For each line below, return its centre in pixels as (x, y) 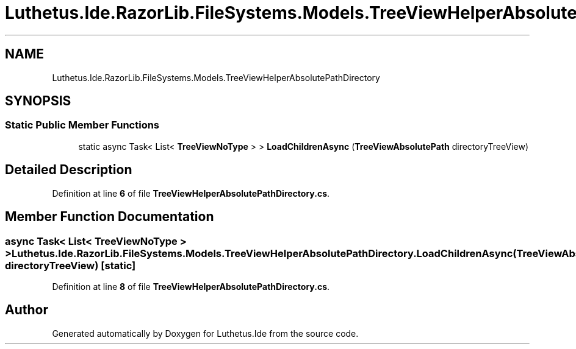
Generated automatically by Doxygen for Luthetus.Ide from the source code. (205, 333)
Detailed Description (69, 170)
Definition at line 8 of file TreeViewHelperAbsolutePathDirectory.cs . (191, 286)
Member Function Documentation (110, 217)
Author (27, 310)
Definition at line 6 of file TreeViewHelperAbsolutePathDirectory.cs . (191, 193)
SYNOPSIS (38, 101)
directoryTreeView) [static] (70, 265)
